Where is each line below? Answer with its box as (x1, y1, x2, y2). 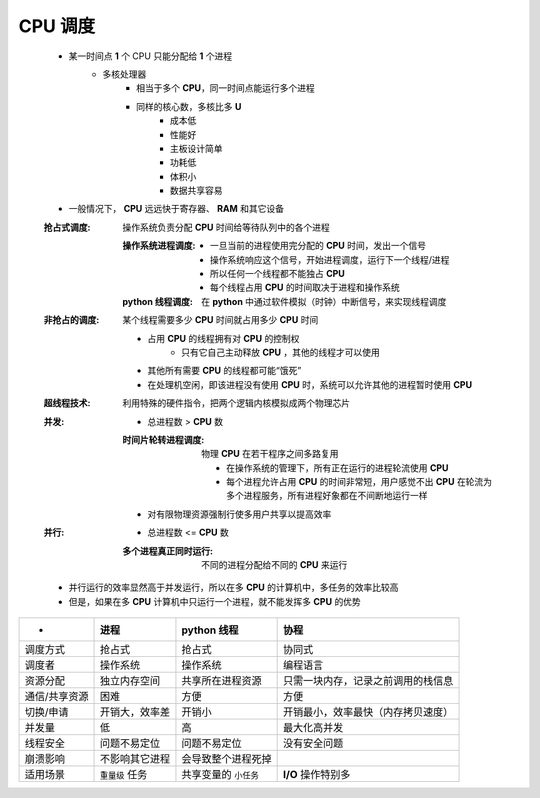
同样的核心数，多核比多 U (136, 100, 242, 112)
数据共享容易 (170, 185, 223, 197)
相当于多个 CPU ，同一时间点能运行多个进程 (136, 82, 315, 94)
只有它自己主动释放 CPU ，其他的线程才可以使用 (181, 346, 380, 358)
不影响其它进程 (99, 752, 170, 766)
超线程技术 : (43, 397, 91, 409)
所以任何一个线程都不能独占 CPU (210, 268, 345, 280)
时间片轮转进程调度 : (122, 433, 205, 445)
